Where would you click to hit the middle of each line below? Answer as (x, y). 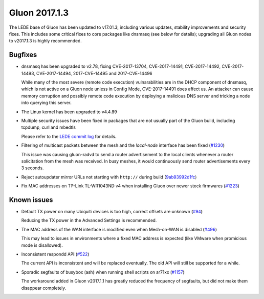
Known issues (31, 200)
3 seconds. (33, 168)
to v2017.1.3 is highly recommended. (45, 41)
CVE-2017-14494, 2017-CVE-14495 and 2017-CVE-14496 (94, 73)
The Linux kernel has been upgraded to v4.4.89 (69, 112)
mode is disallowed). (42, 245)
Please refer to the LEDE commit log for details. (69, 136)
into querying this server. (46, 103)
